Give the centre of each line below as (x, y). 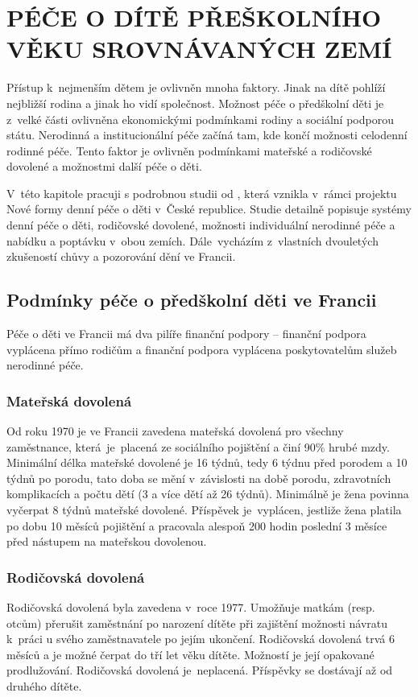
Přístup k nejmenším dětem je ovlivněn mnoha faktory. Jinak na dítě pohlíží (196, 87)
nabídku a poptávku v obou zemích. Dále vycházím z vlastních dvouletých (192, 240)
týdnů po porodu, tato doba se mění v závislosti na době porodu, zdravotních (199, 478)
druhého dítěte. (44, 685)
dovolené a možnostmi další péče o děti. (104, 166)
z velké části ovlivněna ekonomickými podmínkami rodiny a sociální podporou (200, 119)
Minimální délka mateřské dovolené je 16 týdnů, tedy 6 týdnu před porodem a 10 (207, 462)
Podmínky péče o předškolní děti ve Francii (192, 300)
